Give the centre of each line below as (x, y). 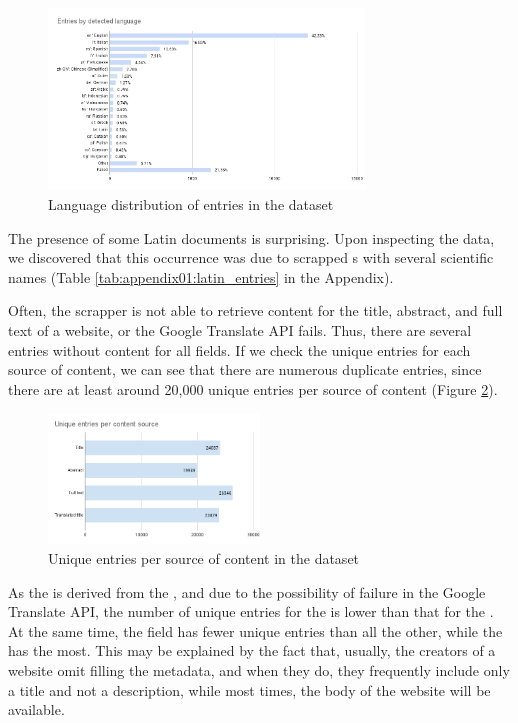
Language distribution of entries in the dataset (191, 204)
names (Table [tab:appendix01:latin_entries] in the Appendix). (201, 276)
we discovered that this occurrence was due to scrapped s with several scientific (251, 257)
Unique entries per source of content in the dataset (204, 558)
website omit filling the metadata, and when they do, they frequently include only (259, 669)
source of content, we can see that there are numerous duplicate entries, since (245, 369)
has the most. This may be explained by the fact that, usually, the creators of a (252, 650)
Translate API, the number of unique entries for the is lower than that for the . (251, 611)
